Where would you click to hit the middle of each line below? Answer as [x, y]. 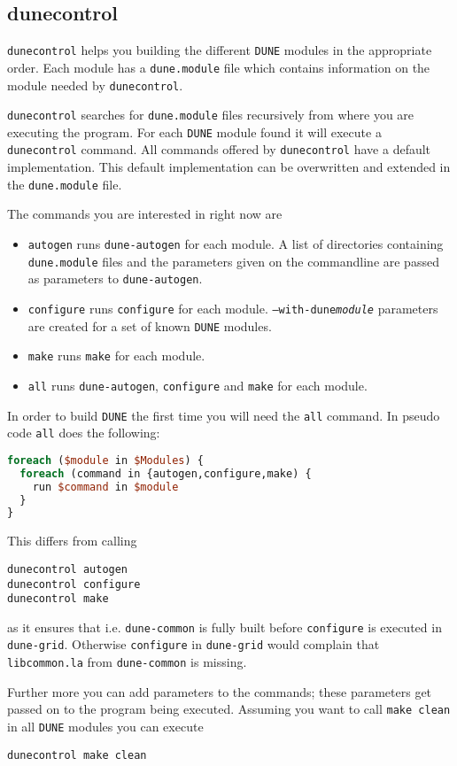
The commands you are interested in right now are [145, 214]
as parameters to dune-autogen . [115, 279]
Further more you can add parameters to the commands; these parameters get [220, 691]
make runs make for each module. [116, 356]
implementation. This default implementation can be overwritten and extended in [229, 167]
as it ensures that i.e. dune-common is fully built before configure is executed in [225, 627]
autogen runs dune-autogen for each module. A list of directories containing [236, 243]
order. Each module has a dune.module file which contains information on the [219, 67]
